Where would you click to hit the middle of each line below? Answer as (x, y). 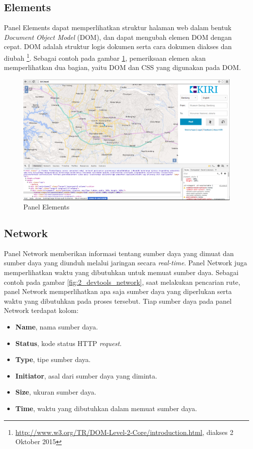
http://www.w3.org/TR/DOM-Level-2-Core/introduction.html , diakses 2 (124, 432)
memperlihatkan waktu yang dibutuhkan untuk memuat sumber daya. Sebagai (121, 272)
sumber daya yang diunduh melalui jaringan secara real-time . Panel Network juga (126, 263)
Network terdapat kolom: (41, 310)
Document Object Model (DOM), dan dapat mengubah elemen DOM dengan (118, 37)
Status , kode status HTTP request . (68, 343)
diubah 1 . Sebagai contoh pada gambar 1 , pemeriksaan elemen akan (105, 57)
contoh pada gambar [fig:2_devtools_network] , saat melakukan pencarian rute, (122, 282)
